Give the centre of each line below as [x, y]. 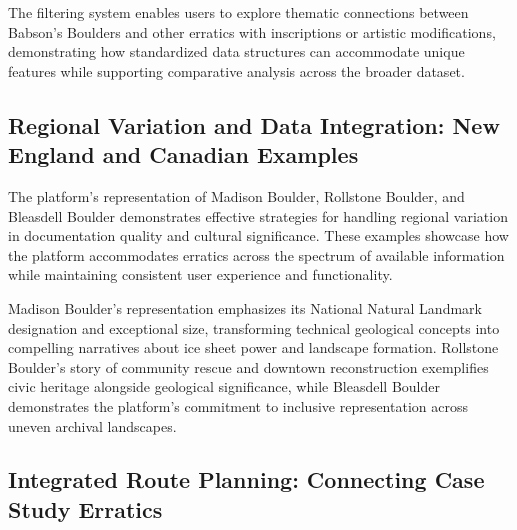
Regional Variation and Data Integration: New [254, 124]
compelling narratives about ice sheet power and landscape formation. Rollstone [253, 347]
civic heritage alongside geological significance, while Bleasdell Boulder [224, 386]
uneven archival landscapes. [92, 425]
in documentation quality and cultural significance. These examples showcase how [258, 235]
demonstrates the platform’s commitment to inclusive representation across [238, 405]
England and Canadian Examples [183, 154]
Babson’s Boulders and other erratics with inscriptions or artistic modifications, [252, 31]
